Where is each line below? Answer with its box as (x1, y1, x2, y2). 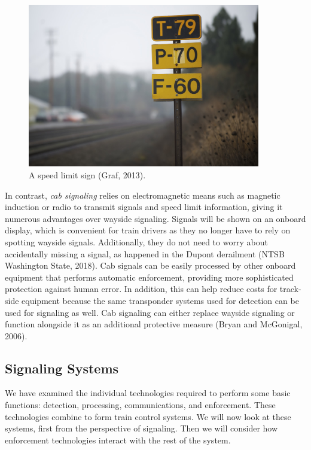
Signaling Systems (5, 358, 119, 377)
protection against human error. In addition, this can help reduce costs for (5, 282, 278, 295)
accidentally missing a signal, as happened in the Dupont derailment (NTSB (5, 247, 285, 260)
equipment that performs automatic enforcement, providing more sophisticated (5, 270, 294, 283)
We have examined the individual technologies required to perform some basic (5, 387, 291, 399)
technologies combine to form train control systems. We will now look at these (5, 410, 291, 422)
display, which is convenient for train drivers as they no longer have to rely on (5, 224, 291, 236)
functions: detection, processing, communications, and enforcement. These (5, 399, 276, 411)
